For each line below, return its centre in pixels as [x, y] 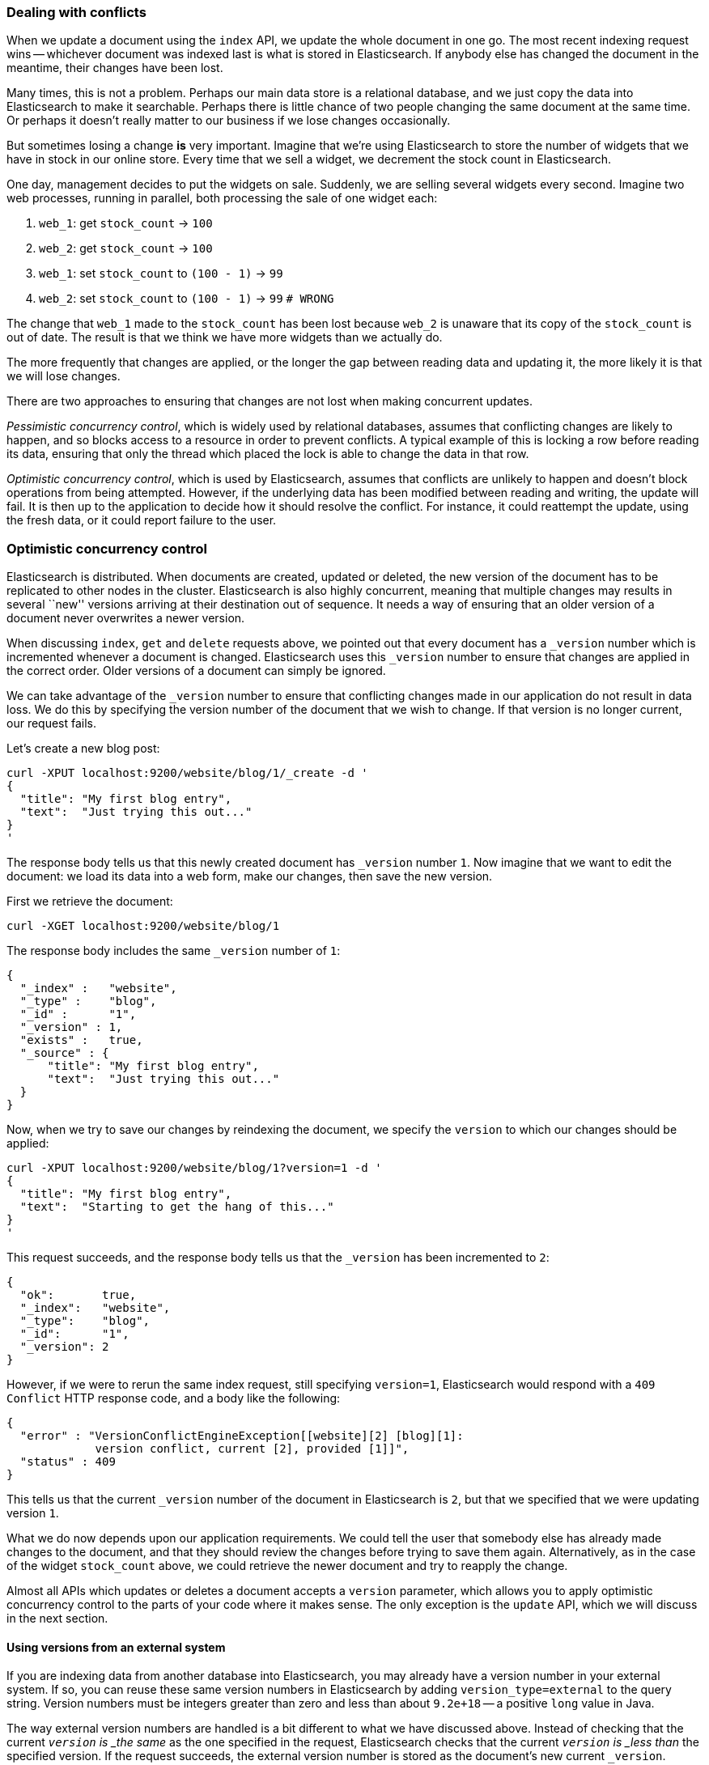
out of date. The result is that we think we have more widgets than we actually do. [225, 337]
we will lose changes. [64, 376]
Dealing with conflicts [76, 12]
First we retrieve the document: [90, 902]
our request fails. [52, 723]
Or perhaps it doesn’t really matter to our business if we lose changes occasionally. [229, 121]
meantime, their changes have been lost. [115, 68]
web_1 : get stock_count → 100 [126, 223]
